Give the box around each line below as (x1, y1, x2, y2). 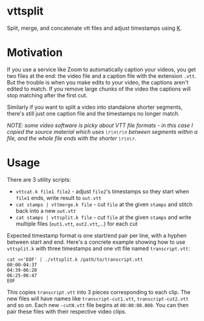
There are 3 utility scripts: (7, 176, 72, 183)
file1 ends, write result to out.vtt (15, 194, 102, 201)
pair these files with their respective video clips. (7, 308, 127, 315)
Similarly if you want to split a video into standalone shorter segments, (7, 103, 183, 111)
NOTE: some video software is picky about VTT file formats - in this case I (7, 122, 193, 129)
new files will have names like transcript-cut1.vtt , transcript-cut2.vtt (7, 295, 189, 302)
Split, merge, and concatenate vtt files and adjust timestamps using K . (7, 24, 182, 32)
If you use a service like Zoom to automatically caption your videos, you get (7, 66, 196, 73)
